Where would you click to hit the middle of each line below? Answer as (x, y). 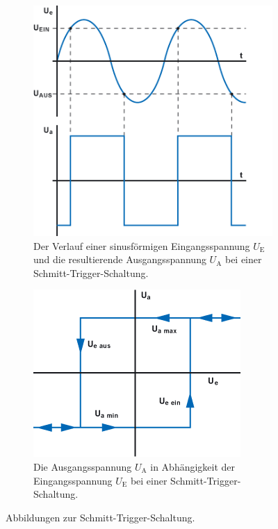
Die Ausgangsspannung (83, 467)
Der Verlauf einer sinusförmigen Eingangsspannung (142, 245)
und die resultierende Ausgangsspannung (120, 259)
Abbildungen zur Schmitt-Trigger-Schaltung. (100, 517)
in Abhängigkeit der (193, 467)
